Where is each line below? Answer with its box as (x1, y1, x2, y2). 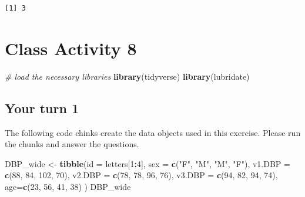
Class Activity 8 (5, 36, 137, 60)
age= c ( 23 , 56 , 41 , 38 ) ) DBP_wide (5, 180, 131, 192)
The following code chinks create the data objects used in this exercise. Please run (5, 126, 301, 138)
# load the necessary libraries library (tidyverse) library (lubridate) (5, 70, 250, 82)
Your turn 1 (5, 98, 79, 117)
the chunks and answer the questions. (5, 138, 139, 150)
